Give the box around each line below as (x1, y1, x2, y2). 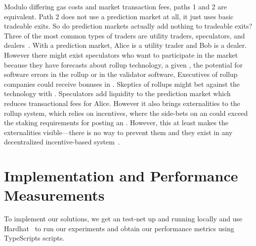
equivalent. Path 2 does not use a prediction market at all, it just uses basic (4, 11, 234, 21)
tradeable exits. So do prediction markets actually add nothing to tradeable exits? (4, 21, 253, 31)
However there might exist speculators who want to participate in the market (4, 49, 238, 60)
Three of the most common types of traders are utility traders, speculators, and (4, 30, 245, 40)
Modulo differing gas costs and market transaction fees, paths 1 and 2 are (4, 1, 227, 11)
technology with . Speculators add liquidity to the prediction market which (4, 88, 231, 99)
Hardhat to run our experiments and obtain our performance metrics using (4, 223, 234, 233)
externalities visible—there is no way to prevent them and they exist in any (4, 127, 233, 137)
